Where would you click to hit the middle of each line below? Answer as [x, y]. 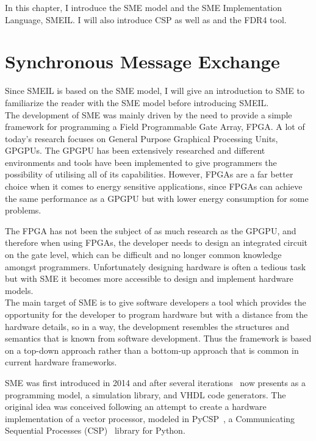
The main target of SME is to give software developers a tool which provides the [156, 302]
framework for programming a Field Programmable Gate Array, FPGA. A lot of [155, 127]
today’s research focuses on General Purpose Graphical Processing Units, [142, 138]
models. [19, 290]
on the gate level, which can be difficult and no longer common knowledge [143, 255]
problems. [23, 210]
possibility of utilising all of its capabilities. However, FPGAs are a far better [149, 174]
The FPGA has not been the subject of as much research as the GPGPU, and [151, 230]
